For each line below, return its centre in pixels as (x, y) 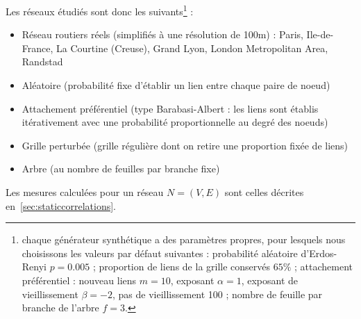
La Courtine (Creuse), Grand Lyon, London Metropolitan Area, (192, 48)
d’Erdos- (319, 253)
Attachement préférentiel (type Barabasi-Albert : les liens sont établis (170, 108)
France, (37, 48)
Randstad (42, 62)
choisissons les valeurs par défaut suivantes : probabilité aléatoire (160, 253)
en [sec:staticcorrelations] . (61, 205)
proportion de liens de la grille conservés (185, 267)
